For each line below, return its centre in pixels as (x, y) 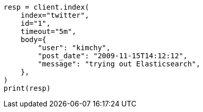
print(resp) (27, 88)
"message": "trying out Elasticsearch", (119, 64)
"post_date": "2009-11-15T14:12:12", (113, 56)
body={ (33, 40)
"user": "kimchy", (74, 48)
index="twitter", (55, 15)
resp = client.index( (46, 7)
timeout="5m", (48, 31)
